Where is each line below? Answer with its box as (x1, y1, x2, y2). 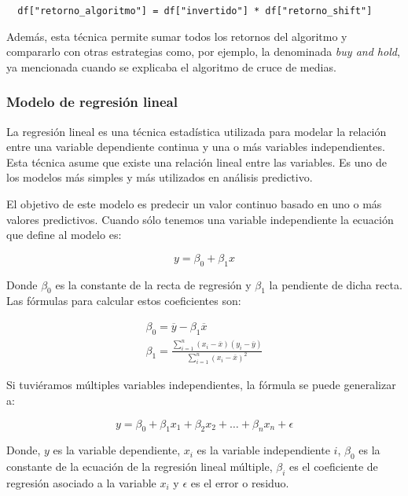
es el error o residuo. (190, 475, 289, 491)
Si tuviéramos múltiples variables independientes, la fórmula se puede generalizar (6, 377, 396, 393)
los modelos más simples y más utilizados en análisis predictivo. (6, 169, 313, 186)
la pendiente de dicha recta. (269, 276, 402, 292)
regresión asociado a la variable (6, 475, 156, 491)
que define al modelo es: (6, 226, 122, 243)
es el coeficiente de (289, 458, 378, 475)
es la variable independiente (197, 442, 330, 458)
